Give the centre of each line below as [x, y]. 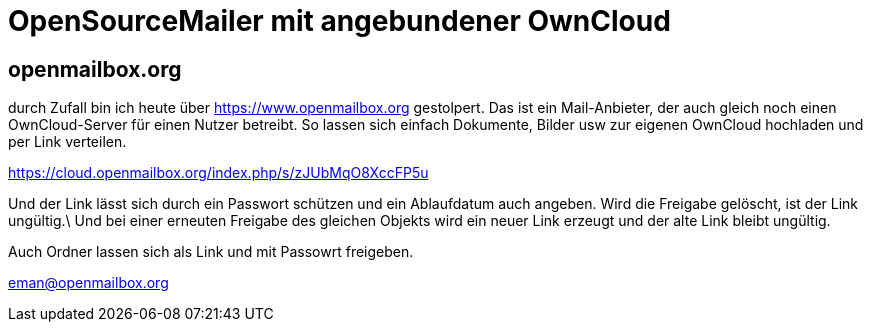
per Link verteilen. [67, 142]
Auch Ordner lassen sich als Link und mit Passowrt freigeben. [211, 252]
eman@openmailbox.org [88, 283]
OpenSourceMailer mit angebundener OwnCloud [339, 21]
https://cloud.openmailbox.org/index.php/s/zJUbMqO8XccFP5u [218, 173]
